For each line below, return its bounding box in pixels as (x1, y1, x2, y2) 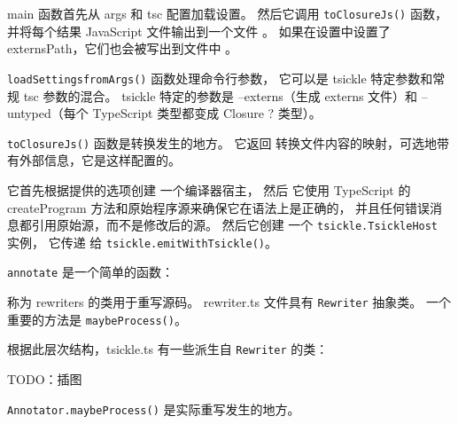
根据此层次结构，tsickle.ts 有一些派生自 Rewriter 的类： (7, 340, 329, 358)
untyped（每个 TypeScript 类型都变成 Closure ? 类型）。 (7, 104, 322, 122)
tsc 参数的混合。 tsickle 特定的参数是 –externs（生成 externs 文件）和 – (23, 86, 428, 105)
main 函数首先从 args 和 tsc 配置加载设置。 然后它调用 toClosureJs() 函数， (7, 4, 447, 22)
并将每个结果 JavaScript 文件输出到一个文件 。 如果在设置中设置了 (7, 21, 391, 40)
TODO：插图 (7, 370, 82, 389)
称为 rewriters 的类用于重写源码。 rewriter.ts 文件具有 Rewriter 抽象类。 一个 (7, 293, 451, 311)
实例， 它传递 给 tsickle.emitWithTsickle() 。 (7, 232, 277, 251)
